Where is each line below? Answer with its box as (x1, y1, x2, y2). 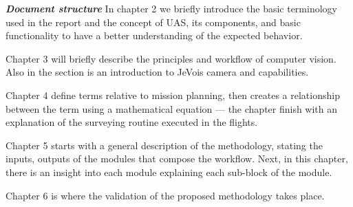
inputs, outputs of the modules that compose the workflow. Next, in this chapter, (6, 151, 348, 166)
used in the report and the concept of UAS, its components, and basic (6, 14, 301, 29)
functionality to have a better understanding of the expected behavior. (6, 28, 303, 43)
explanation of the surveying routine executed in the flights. (6, 115, 258, 129)
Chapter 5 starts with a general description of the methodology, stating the (6, 138, 323, 152)
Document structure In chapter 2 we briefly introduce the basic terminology (6, 1, 337, 15)
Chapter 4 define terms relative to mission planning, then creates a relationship (6, 87, 340, 102)
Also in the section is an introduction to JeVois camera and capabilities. (6, 65, 309, 79)
